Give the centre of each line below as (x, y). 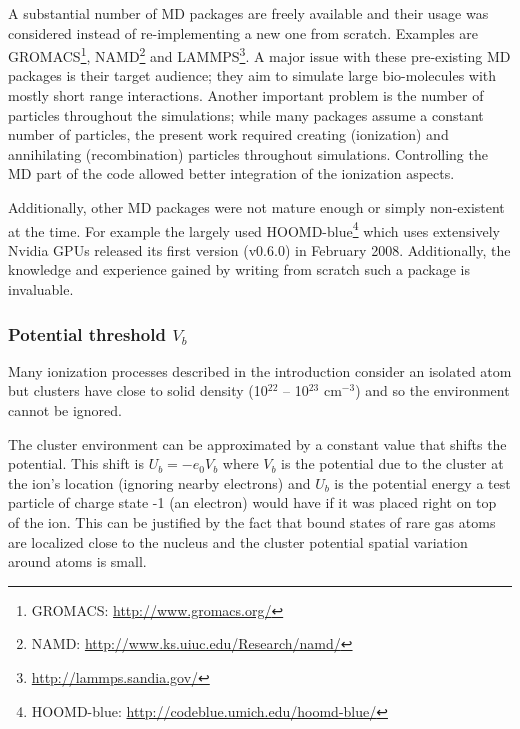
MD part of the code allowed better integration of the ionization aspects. (231, 173)
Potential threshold (87, 333)
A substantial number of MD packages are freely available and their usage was (248, 13)
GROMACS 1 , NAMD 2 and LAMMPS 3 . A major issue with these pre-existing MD (259, 54)
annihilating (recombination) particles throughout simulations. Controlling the (248, 153)
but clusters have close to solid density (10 (138, 390)
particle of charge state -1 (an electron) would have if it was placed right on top (252, 502)
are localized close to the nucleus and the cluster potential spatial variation (238, 541)
